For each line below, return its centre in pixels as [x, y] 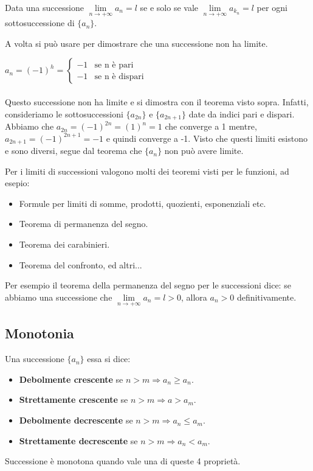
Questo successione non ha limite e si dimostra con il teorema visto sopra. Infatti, [157, 102]
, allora [194, 297]
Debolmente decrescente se [76, 420]
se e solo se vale [169, 7]
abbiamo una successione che [59, 297]
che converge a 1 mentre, [211, 126]
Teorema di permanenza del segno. [84, 224]
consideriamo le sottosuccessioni [64, 113]
